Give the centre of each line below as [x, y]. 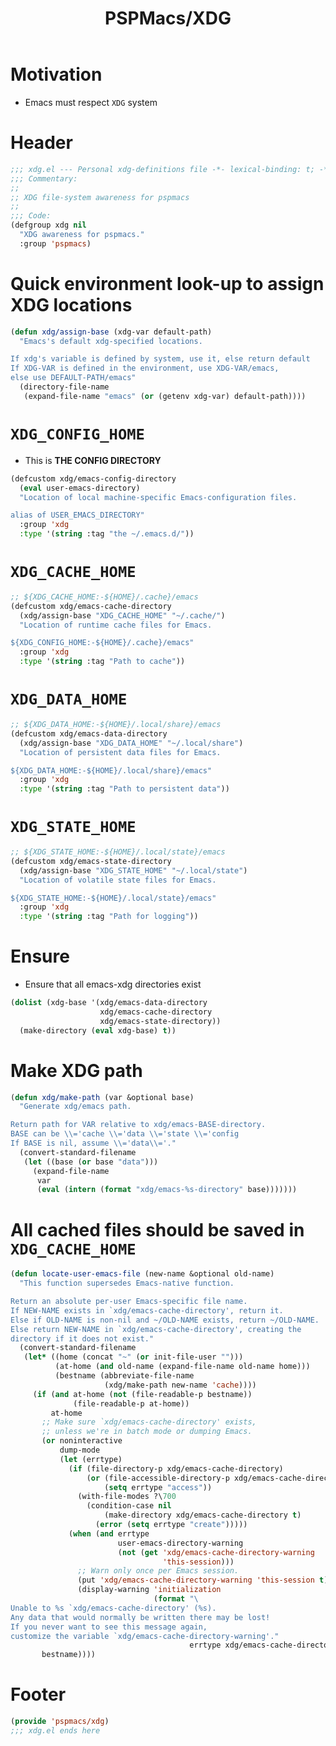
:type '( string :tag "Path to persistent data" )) [124, 789]
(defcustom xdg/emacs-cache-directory [91, 606]
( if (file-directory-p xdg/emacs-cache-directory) [176, 1468]
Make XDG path [76, 1070]
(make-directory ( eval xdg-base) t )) [98, 1030]
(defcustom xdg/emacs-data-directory [89, 733]
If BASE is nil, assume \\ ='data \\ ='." [93, 1143]
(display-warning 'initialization [149, 1590]
